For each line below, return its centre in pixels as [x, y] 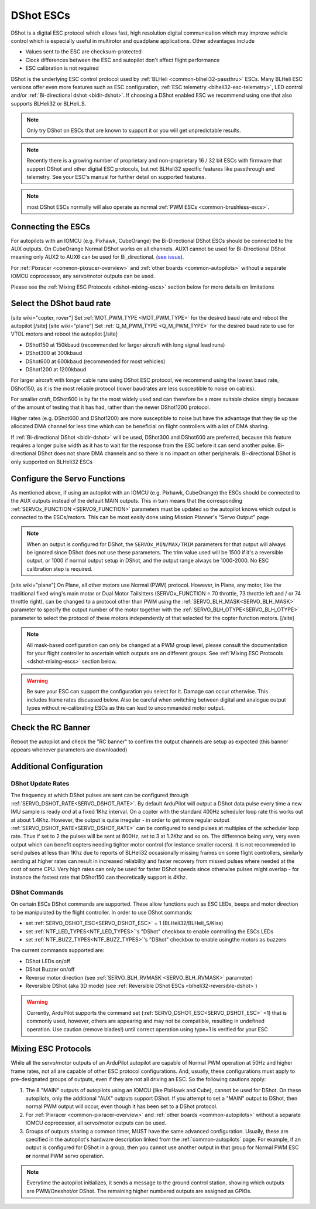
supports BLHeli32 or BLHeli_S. [49, 103]
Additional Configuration [57, 766]
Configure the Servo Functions [68, 478]
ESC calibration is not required [62, 68]
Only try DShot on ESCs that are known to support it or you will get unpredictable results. [134, 131]
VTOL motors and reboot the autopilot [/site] [64, 334]
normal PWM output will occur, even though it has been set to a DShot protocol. [121, 1106]
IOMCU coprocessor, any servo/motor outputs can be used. [83, 276]
